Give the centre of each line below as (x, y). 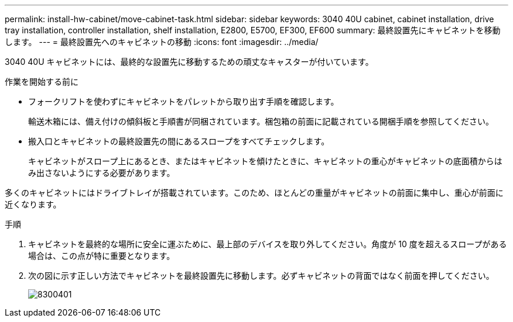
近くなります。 (33, 204)
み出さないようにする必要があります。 (102, 173)
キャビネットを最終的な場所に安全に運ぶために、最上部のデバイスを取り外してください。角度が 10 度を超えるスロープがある (268, 244)
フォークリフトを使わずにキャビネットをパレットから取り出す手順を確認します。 (184, 101)
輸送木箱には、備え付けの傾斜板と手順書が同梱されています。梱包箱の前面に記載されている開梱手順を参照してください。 (261, 121)
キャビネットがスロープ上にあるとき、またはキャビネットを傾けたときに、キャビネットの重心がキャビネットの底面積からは (265, 161)
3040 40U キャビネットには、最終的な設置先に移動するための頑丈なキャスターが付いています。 (189, 62)
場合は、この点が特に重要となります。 (102, 256)
